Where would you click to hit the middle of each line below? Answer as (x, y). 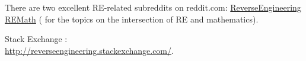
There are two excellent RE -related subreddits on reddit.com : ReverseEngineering (153, 7)
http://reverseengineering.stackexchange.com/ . (89, 50)
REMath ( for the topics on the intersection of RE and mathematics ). (132, 19)
